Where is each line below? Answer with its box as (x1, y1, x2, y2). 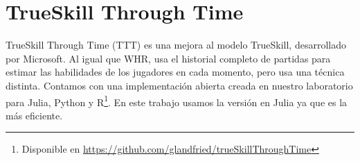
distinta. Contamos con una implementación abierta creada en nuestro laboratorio (6, 78, 353, 92)
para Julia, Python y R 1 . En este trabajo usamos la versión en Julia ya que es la (6, 92, 348, 109)
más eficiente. (6, 108, 63, 122)
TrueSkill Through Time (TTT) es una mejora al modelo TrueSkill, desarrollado (6, 37, 346, 52)
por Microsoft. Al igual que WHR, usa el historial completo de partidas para (6, 51, 331, 65)
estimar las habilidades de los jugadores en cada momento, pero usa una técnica (6, 65, 345, 79)
